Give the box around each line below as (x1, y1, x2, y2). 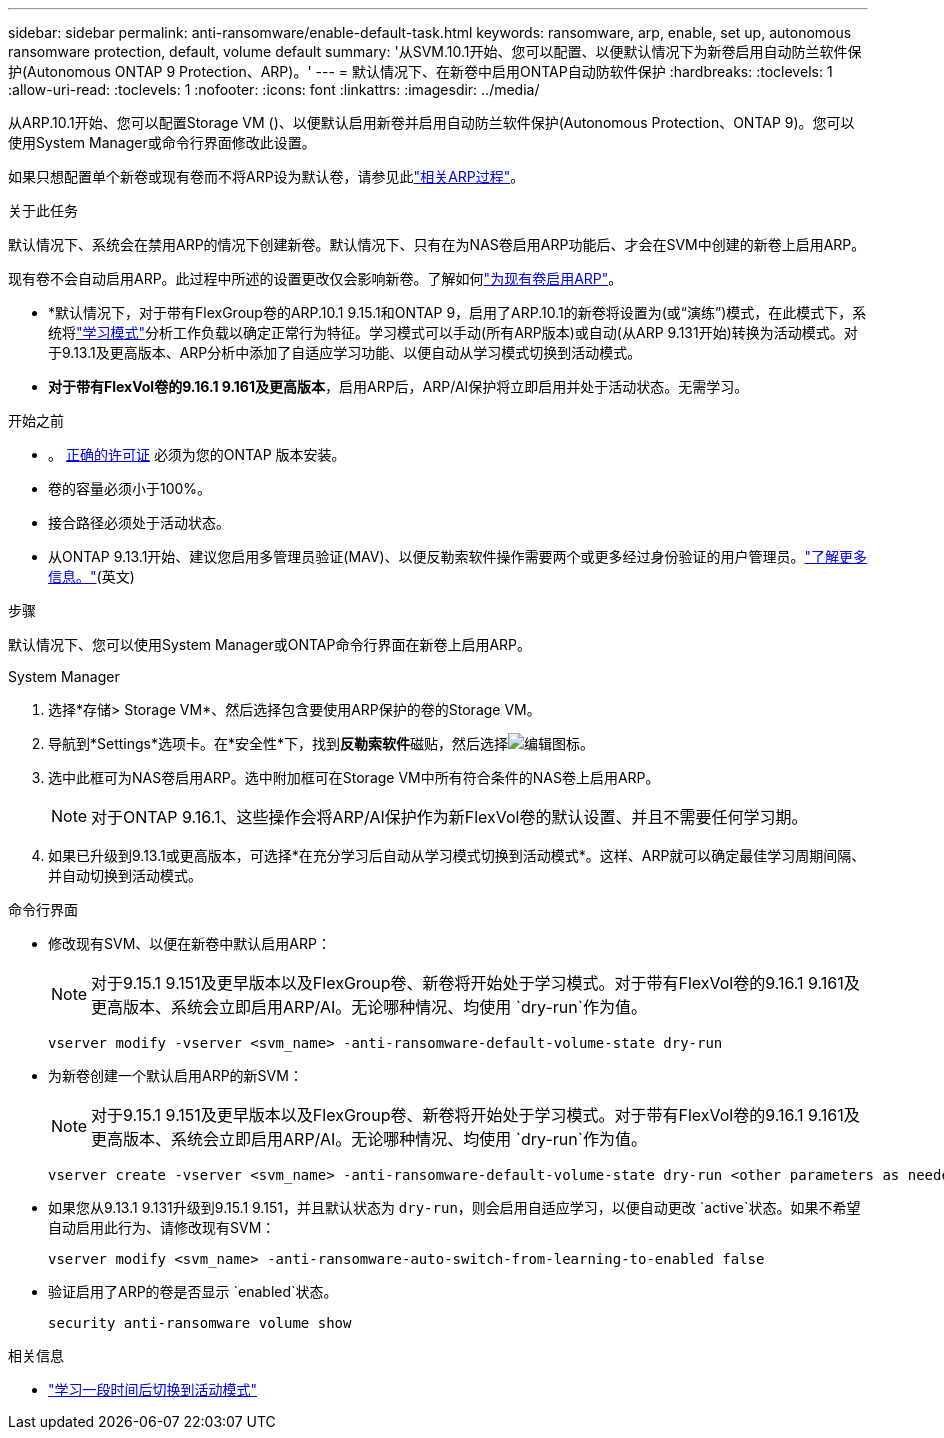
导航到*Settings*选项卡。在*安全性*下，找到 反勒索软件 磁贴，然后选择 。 (48, 735, 594, 752)
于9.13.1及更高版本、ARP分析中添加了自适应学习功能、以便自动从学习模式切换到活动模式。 (48, 344, 642, 361)
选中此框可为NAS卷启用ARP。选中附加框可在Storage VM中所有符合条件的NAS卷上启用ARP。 (48, 769, 660, 786)
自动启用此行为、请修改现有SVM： (48, 1219, 276, 1236)
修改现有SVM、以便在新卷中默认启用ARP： (48, 935, 331, 952)
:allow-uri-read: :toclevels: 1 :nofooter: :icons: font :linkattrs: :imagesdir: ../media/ (8, 81, 540, 98)
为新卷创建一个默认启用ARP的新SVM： (48, 1067, 303, 1084)
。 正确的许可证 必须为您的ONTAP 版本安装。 (48, 446, 346, 463)
